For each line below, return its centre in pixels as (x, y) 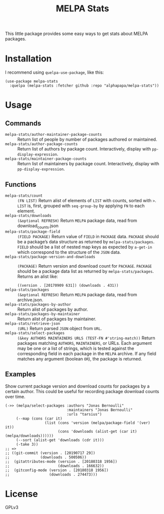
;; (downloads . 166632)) (55, 466)
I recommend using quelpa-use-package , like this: (55, 72)
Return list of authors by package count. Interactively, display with (84, 149)
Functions (21, 184)
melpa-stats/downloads (28, 215)
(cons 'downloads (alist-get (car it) (97, 431)
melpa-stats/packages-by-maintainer (42, 314)
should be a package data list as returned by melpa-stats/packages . (86, 271)
